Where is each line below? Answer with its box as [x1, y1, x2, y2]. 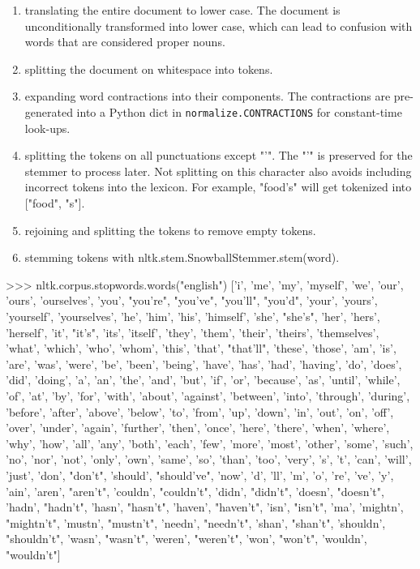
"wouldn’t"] [6, 545, 61, 563]
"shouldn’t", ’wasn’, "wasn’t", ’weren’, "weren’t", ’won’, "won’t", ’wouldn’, [6, 530, 367, 547]
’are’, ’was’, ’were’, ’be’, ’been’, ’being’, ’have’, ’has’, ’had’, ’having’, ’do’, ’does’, [6, 355, 402, 372]
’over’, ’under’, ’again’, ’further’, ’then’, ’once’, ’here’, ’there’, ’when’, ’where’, [6, 419, 390, 436]
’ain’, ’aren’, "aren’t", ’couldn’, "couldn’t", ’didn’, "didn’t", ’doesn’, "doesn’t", [6, 482, 384, 499]
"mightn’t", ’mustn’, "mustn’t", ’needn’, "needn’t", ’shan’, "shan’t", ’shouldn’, [6, 514, 386, 531]
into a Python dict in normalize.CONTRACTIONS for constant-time [76, 103, 402, 120]
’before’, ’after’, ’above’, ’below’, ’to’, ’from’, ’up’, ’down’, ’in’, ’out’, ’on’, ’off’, [6, 403, 394, 420]
